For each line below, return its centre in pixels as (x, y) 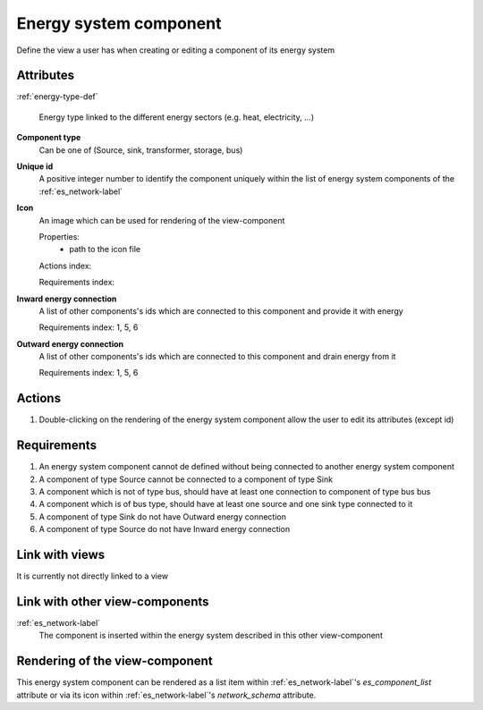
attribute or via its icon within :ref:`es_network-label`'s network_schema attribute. (166, 695)
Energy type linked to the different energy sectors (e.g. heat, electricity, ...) (177, 117)
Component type (49, 138)
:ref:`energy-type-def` (57, 97)
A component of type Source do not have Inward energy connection (165, 529)
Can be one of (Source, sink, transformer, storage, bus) (141, 150)
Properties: (59, 236)
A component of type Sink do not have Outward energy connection (162, 516)
